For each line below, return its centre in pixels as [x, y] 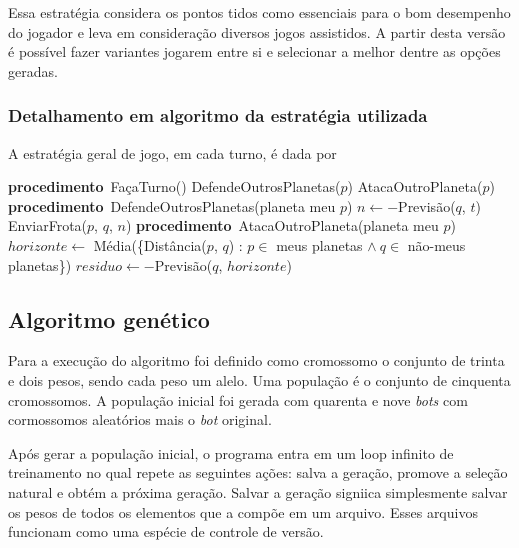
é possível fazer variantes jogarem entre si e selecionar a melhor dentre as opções [254, 51]
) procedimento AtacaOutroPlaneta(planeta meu [282, 225]
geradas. [33, 70]
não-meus [436, 244]
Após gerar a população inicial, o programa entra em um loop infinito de [231, 452]
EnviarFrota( [48, 225]
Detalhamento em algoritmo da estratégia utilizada [218, 115]
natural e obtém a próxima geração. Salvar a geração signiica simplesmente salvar [258, 491]
